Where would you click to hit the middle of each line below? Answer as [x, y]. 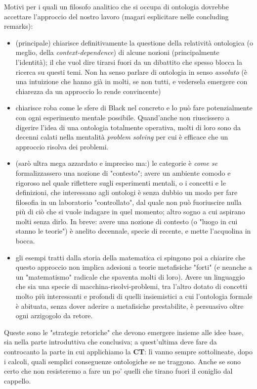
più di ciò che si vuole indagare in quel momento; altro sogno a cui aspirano [130, 212]
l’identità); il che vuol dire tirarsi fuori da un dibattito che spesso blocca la [129, 62]
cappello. [18, 380]
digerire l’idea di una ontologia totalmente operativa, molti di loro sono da [128, 127]
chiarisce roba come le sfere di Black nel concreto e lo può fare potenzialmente [134, 108]
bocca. [25, 241]
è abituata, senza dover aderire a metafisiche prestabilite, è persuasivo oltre [129, 306]
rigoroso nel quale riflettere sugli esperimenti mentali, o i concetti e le [121, 182]
